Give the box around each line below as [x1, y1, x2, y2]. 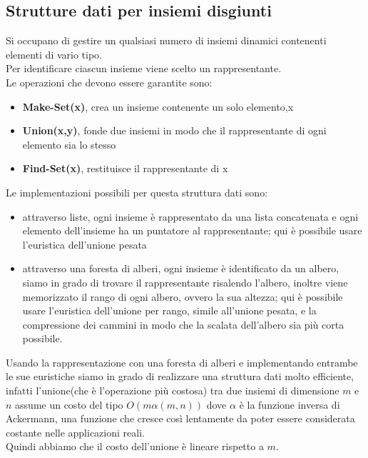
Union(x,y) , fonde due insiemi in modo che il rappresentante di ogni [22, 123, 327, 138]
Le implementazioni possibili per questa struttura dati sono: [6, 184, 268, 199]
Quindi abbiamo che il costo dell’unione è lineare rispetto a [6, 439, 264, 454]
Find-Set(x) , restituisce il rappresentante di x [22, 161, 228, 176]
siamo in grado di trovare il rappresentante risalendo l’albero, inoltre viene [22, 274, 348, 289]
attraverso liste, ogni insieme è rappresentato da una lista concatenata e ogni [22, 209, 359, 224]
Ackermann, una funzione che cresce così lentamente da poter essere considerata [6, 411, 355, 426]
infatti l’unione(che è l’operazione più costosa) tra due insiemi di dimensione [6, 383, 339, 398]
